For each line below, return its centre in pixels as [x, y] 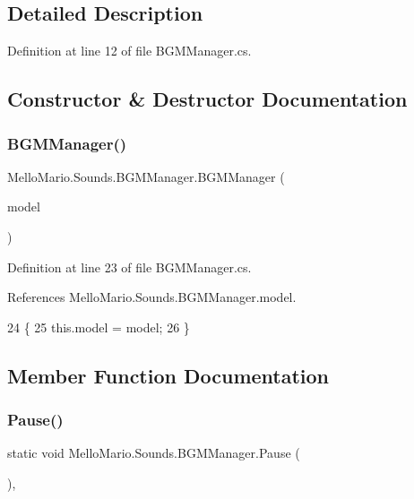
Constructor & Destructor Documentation [207, 99]
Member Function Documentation [168, 375]
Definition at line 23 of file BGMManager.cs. [129, 267]
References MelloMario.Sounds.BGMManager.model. [152, 297]
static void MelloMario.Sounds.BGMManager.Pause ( [154, 453]
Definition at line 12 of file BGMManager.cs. [129, 51]
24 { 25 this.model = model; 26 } [99, 327]
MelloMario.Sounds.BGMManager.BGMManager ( [146, 176]
